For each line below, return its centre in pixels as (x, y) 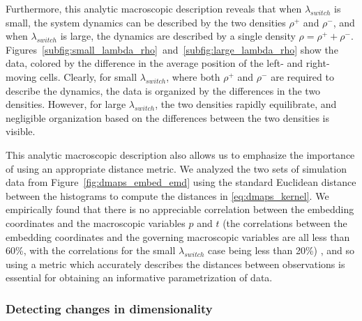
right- (318, 63)
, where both (193, 76)
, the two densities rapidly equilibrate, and (246, 104)
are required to (302, 76)
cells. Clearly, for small (88, 76)
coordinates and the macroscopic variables (96, 222)
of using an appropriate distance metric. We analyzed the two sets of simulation (176, 168)
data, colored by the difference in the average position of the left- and (154, 63)
